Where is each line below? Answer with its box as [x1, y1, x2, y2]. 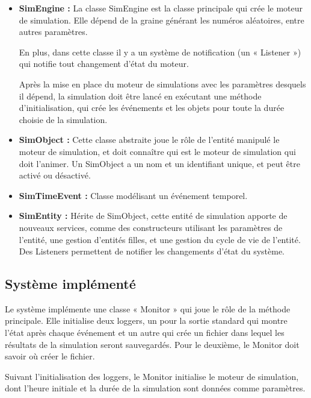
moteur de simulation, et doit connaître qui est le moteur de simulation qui [19, 145, 296, 157]
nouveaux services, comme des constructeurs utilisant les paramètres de [19, 221, 283, 233]
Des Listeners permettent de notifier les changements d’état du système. [19, 245, 285, 257]
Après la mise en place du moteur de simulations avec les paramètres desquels [19, 77, 306, 90]
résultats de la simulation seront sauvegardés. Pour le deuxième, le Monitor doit [5, 338, 300, 350]
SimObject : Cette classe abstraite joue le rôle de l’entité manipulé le [19, 133, 280, 146]
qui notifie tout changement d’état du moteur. [19, 57, 189, 70]
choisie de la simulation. [19, 113, 108, 125]
